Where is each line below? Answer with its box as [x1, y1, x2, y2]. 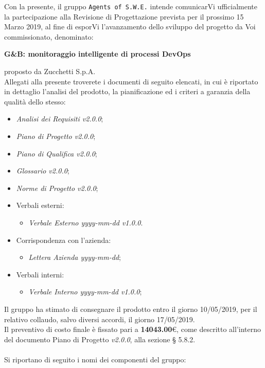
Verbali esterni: [16, 200, 64, 211]
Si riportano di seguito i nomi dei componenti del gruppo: [4, 354, 186, 364]
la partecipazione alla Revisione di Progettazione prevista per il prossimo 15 [4, 11, 244, 22]
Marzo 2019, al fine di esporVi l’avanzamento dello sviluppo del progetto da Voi [4, 21, 256, 32]
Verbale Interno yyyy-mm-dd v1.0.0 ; [28, 286, 142, 297]
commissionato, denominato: [4, 31, 94, 42]
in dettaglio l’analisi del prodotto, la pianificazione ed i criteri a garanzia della [4, 86, 251, 97]
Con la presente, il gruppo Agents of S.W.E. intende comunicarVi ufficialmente [4, 1, 257, 11]
